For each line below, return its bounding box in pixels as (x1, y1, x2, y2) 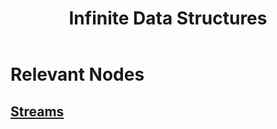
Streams (10, 103, 65, 120)
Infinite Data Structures (68, 7, 268, 30)
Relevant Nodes (10, 63, 145, 86)
